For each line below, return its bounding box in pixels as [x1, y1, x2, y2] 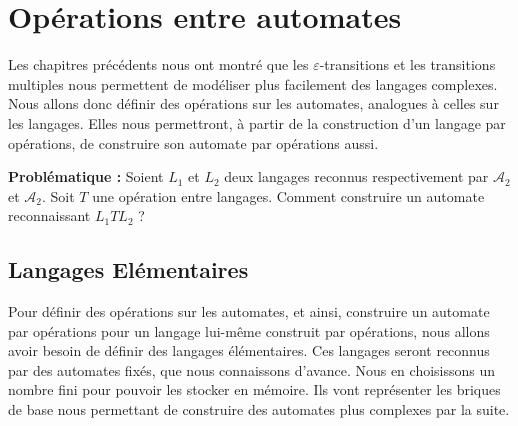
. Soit [42, 185, 75, 206]
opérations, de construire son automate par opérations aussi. [8, 132, 379, 153]
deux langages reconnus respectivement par [224, 166, 489, 187]
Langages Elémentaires [8, 254, 249, 285]
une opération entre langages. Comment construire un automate [92, 185, 485, 206]
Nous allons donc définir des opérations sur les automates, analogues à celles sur [8, 93, 499, 114]
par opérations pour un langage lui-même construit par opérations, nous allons [8, 320, 490, 341]
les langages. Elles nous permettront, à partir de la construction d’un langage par [8, 112, 506, 133]
